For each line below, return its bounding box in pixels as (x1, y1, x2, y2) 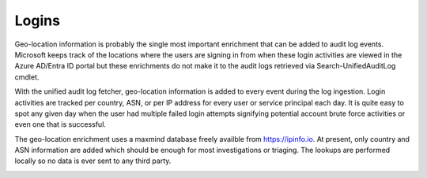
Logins (14, 12, 61, 29)
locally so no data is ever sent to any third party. (14, 156, 172, 165)
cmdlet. (14, 72, 40, 82)
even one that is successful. (14, 120, 107, 129)
